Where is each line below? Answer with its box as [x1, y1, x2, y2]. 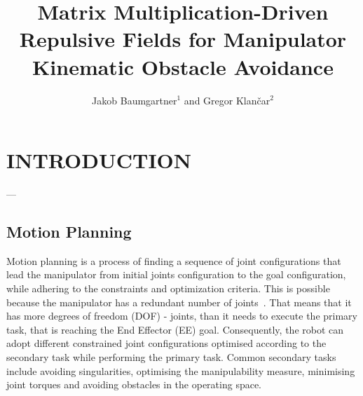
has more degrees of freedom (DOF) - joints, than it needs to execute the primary [6, 308, 357, 323]
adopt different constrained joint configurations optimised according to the [6, 336, 327, 350]
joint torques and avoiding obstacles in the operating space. [6, 377, 262, 392]
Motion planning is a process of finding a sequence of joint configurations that [6, 253, 341, 268]
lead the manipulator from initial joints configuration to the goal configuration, [6, 267, 346, 282]
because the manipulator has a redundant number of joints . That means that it [6, 294, 352, 309]
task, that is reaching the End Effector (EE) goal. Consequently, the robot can [6, 322, 344, 336]
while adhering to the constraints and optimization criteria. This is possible [6, 281, 330, 296]
